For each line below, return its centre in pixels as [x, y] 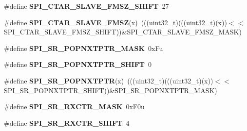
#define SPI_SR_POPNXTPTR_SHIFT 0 [78, 64]
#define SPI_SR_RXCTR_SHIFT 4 [67, 123]
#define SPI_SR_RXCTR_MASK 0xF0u [74, 106]
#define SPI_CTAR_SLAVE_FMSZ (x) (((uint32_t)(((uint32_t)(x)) [115, 22]
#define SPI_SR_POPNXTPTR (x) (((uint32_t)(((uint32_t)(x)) [109, 80]
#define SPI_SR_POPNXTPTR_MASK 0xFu [84, 48]
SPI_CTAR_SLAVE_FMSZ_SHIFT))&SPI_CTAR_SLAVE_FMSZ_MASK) [123, 32]
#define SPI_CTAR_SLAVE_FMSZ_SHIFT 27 [86, 6]
